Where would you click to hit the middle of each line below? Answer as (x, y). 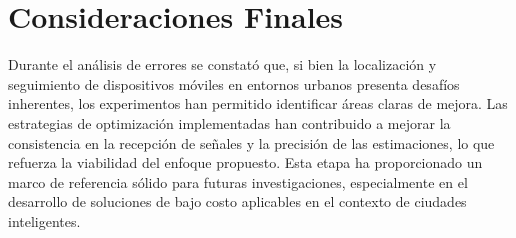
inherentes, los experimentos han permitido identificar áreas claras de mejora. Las (258, 103)
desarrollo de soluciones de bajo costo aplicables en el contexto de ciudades (237, 201)
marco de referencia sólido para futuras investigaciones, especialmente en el (238, 181)
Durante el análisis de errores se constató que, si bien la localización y (222, 64)
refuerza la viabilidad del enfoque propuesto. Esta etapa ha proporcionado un (245, 162)
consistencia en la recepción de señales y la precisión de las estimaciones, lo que (251, 142)
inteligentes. (44, 220)
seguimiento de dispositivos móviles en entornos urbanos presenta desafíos (234, 83)
